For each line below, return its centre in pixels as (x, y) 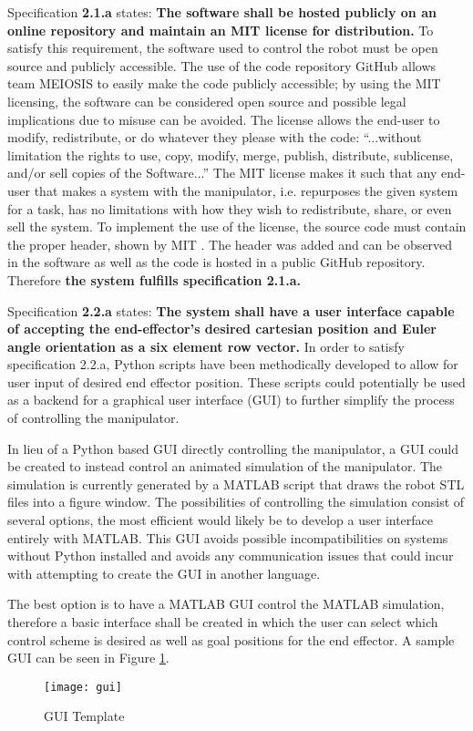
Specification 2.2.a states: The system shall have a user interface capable (231, 310)
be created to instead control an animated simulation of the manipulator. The (225, 466)
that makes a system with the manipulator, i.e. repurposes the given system (246, 190)
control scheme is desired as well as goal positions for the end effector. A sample (231, 639)
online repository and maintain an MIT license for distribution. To (221, 30)
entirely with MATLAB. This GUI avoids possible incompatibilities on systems (228, 537)
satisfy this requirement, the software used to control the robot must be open (223, 48)
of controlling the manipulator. (93, 418)
